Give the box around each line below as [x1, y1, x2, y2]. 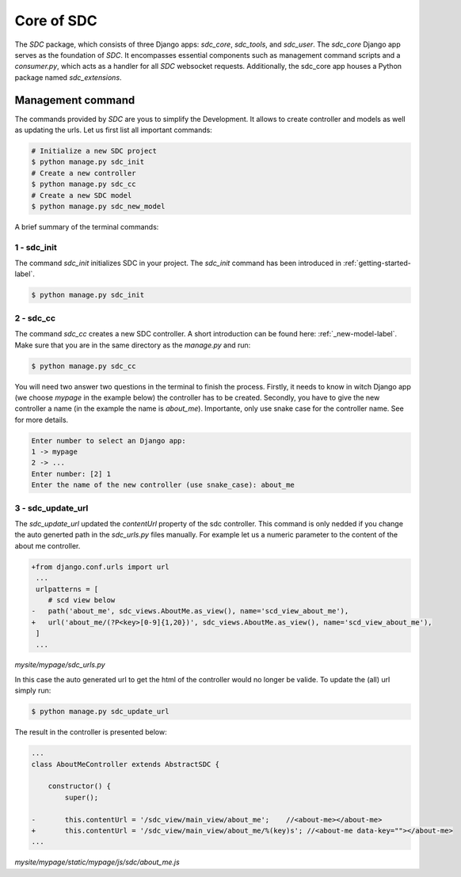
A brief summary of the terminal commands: [14, 222, 159, 231]
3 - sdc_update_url [14, 503, 89, 514]
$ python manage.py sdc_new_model [31, 202, 166, 211]
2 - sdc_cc [14, 313, 55, 324]
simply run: [14, 685, 51, 696]
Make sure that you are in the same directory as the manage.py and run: [14, 340, 251, 350]
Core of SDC [14, 12, 98, 29]
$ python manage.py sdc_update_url [31, 707, 170, 716]
